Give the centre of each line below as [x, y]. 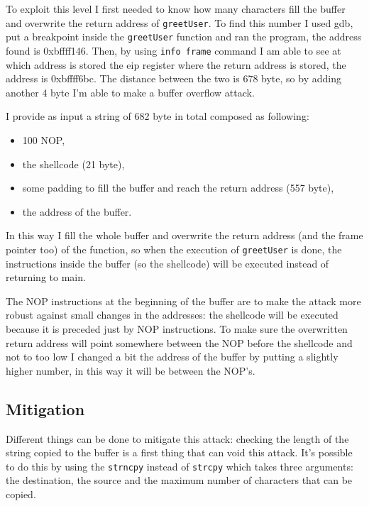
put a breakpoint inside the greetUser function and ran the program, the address [184, 37]
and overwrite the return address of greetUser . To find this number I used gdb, [180, 22]
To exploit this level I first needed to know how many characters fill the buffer [176, 9]
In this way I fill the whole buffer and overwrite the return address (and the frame [184, 235]
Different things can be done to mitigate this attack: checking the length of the [177, 438]
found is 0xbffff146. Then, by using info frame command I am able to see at [174, 50]
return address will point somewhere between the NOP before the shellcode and [179, 342]
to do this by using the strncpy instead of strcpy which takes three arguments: [180, 466]
